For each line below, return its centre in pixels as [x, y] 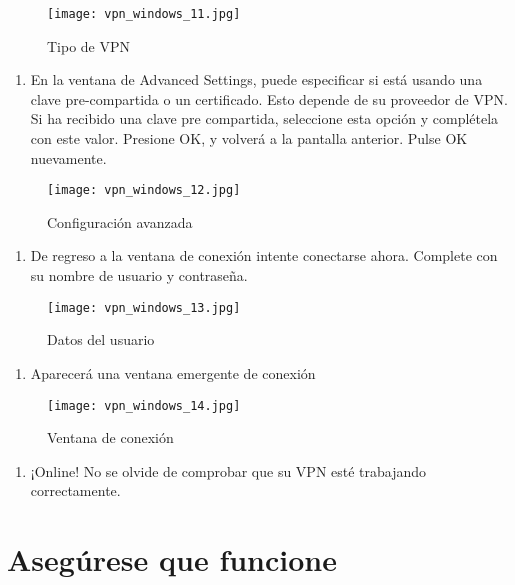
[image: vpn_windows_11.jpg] [144, 14]
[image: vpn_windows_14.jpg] [144, 405]
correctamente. [75, 490]
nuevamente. [68, 157]
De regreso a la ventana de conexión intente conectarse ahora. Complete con [264, 255]
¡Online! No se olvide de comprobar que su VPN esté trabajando [228, 470]
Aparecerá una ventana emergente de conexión [173, 372]
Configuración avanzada [120, 221]
